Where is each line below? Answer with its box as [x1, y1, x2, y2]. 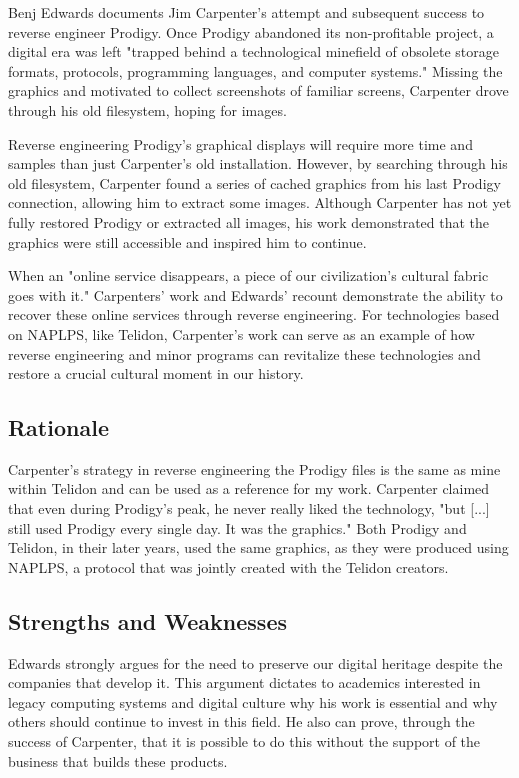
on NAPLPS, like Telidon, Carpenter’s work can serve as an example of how [8, 323, 475, 344]
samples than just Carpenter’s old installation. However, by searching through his [8, 153, 508, 174]
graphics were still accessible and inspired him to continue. [8, 231, 367, 252]
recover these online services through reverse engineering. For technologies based [8, 304, 500, 325]
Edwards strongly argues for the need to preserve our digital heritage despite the [8, 652, 503, 673]
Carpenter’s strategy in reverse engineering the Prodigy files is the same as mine [8, 458, 501, 479]
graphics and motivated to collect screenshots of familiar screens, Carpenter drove [8, 80, 509, 101]
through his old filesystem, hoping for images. [8, 99, 287, 120]
